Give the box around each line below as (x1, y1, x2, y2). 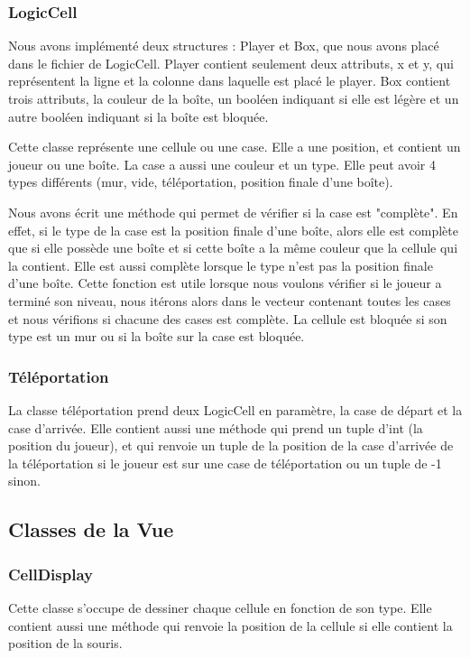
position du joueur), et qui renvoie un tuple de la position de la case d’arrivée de (8, 436, 454, 455)
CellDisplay (8, 562, 93, 585)
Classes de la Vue (8, 515, 174, 543)
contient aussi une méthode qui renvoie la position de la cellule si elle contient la (8, 616, 453, 635)
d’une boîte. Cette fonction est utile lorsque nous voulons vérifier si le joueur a (8, 273, 442, 292)
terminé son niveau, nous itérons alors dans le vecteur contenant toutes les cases (8, 291, 451, 310)
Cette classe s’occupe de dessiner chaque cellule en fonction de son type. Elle (8, 598, 432, 616)
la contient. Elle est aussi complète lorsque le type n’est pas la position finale (8, 255, 433, 274)
